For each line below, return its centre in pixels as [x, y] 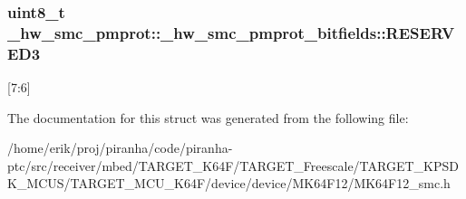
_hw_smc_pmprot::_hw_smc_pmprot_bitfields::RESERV [231, 32]
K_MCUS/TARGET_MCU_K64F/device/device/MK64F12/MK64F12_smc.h [229, 183]
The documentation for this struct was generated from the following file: [208, 117]
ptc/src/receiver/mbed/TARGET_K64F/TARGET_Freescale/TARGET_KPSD [233, 165]
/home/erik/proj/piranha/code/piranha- [120, 148]
